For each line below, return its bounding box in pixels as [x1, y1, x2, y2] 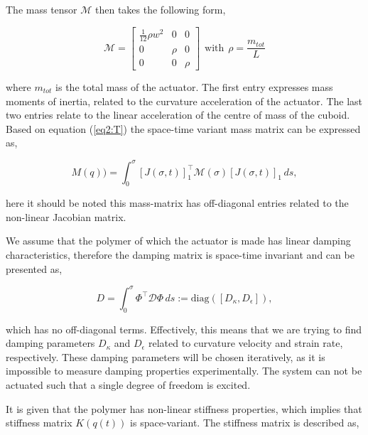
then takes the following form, [95, 2, 226, 16]
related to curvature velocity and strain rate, [148, 335, 343, 350]
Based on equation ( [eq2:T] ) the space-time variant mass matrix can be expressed [6, 121, 361, 136]
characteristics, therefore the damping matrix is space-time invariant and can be [6, 247, 355, 262]
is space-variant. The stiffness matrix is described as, [130, 415, 359, 430]
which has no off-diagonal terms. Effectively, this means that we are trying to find [6, 321, 362, 336]
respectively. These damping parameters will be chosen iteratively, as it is [6, 349, 325, 364]
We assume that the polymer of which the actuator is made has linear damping [6, 233, 351, 248]
